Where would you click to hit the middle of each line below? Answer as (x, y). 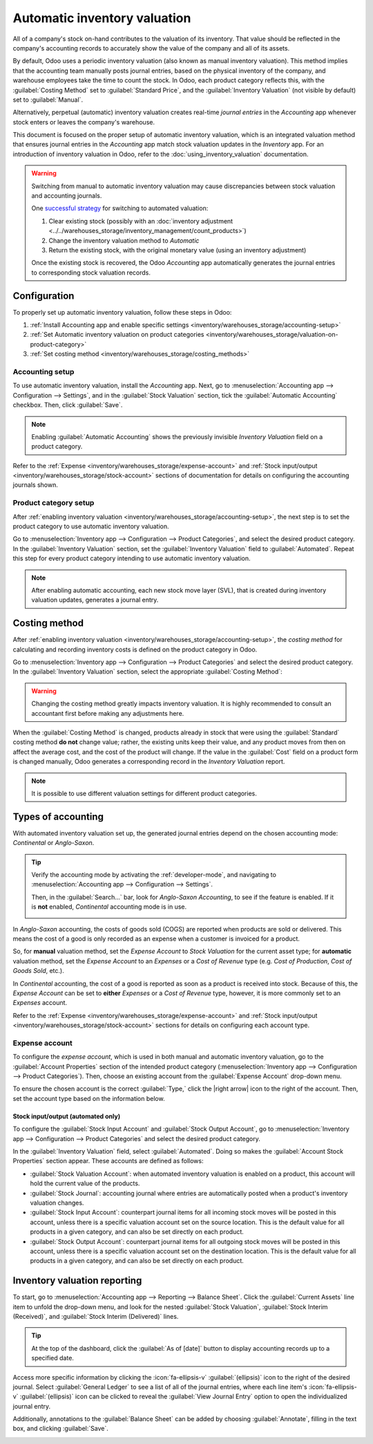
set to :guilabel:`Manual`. (48, 100)
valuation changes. (57, 1203)
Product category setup (54, 503)
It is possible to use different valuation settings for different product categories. (144, 793)
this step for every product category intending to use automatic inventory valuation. (132, 558)
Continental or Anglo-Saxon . (54, 843)
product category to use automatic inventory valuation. (91, 526)
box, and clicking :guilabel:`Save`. (60, 1429)
